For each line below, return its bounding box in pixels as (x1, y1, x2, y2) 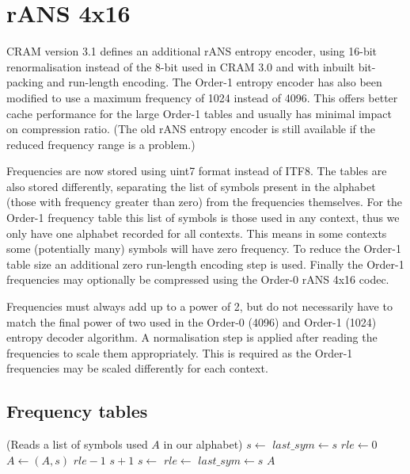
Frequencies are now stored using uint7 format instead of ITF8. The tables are (6, 162, 387, 179)
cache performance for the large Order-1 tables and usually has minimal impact (6, 105, 392, 121)
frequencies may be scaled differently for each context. (6, 360, 268, 377)
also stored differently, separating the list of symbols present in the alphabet (6, 178, 376, 194)
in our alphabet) (163, 436, 243, 453)
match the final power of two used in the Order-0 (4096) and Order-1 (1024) (6, 313, 377, 330)
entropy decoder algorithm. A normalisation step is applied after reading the (6, 329, 378, 346)
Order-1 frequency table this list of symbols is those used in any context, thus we (6, 209, 400, 226)
